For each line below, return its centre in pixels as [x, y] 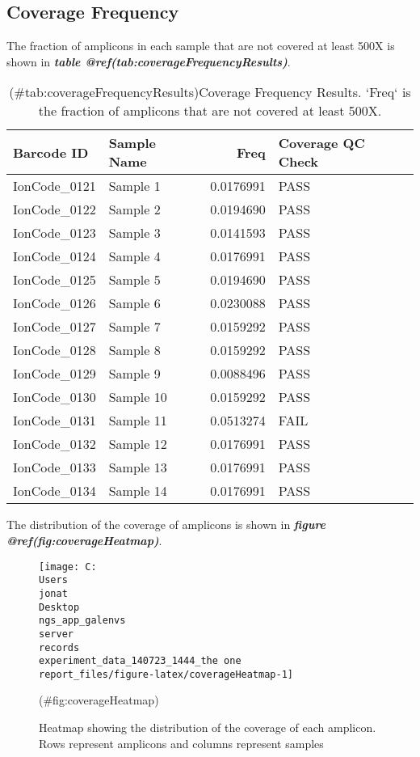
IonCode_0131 [55, 421]
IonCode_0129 [55, 374]
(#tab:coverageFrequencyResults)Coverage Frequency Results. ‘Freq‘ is [210, 92]
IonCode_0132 [55, 444]
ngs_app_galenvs [82, 621]
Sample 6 [134, 303]
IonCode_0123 [55, 233]
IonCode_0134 [55, 491]
